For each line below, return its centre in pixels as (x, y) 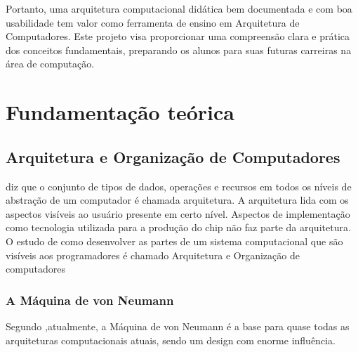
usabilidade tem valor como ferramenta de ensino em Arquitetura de (153, 22)
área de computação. (50, 64)
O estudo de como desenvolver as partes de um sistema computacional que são (174, 241)
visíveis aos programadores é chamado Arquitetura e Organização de (153, 255)
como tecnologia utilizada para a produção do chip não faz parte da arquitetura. (178, 227)
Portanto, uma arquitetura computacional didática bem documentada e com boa (179, 8)
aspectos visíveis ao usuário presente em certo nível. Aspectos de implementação (178, 213)
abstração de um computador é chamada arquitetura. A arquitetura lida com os (177, 200)
